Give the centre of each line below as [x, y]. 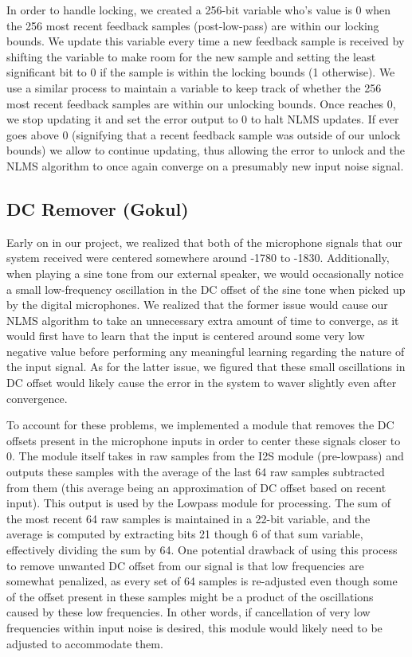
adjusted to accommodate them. [85, 643]
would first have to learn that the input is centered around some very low [186, 336]
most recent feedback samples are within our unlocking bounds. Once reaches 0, [201, 103]
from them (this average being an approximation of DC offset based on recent [196, 487]
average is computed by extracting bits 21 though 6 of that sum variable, [185, 534]
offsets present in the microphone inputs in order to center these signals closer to [204, 440]
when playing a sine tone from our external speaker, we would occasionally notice [205, 273]
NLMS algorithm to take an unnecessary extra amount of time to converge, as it [203, 320]
